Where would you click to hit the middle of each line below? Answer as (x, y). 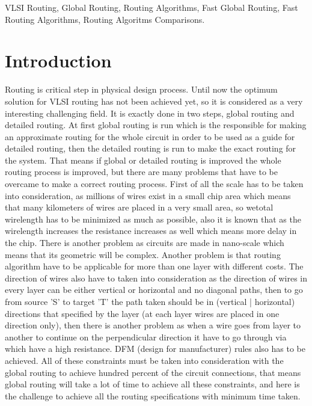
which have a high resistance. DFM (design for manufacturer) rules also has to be (155, 349)
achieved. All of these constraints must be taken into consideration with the (144, 360)
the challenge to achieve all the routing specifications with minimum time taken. (153, 395)
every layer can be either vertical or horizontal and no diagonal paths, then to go (154, 290)
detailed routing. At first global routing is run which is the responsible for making (156, 125)
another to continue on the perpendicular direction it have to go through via (146, 337)
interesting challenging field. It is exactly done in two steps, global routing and (150, 113)
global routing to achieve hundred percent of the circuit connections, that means (153, 372)
